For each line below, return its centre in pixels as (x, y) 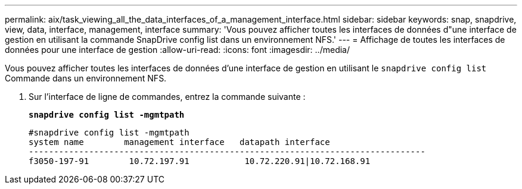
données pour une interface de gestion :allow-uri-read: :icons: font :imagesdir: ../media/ (177, 50)
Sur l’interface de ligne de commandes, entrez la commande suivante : (167, 97)
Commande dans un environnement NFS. (86, 78)
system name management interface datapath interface (179, 142)
